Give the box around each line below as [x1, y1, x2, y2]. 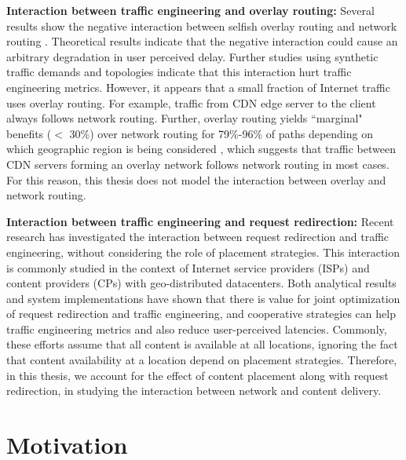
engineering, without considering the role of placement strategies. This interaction [6, 243, 401, 260]
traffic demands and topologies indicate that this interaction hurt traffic [6, 64, 352, 80]
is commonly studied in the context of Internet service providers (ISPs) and [6, 259, 370, 276]
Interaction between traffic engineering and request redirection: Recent [6, 213, 394, 229]
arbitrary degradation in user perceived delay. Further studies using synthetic [6, 48, 379, 64]
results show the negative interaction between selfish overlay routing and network [6, 17, 397, 34]
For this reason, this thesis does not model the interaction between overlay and [6, 171, 386, 188]
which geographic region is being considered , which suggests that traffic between [6, 141, 396, 157]
